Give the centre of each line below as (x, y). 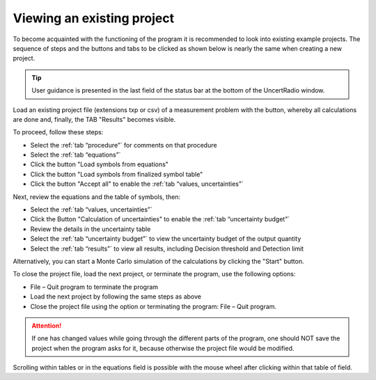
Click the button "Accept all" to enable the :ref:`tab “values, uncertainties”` (137, 184)
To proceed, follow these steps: (58, 132)
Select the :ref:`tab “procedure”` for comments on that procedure (124, 145)
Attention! (47, 325)
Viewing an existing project (94, 18)
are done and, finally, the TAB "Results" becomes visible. (94, 119)
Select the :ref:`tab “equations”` (76, 155)
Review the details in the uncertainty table (91, 229)
